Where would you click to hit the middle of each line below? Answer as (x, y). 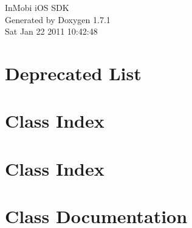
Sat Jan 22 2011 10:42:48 (51, 31)
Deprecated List (73, 73)
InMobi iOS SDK (37, 7)
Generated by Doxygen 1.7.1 (58, 19)
